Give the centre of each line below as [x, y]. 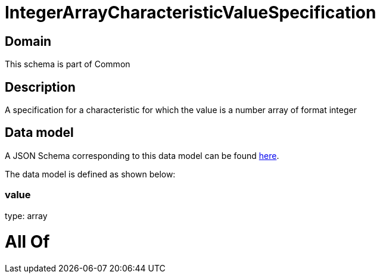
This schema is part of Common [68, 64]
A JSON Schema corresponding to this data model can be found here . [142, 155]
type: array [26, 215]
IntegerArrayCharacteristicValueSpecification [191, 13]
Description [40, 87]
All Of [27, 242]
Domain [28, 41]
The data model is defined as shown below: [90, 174]
